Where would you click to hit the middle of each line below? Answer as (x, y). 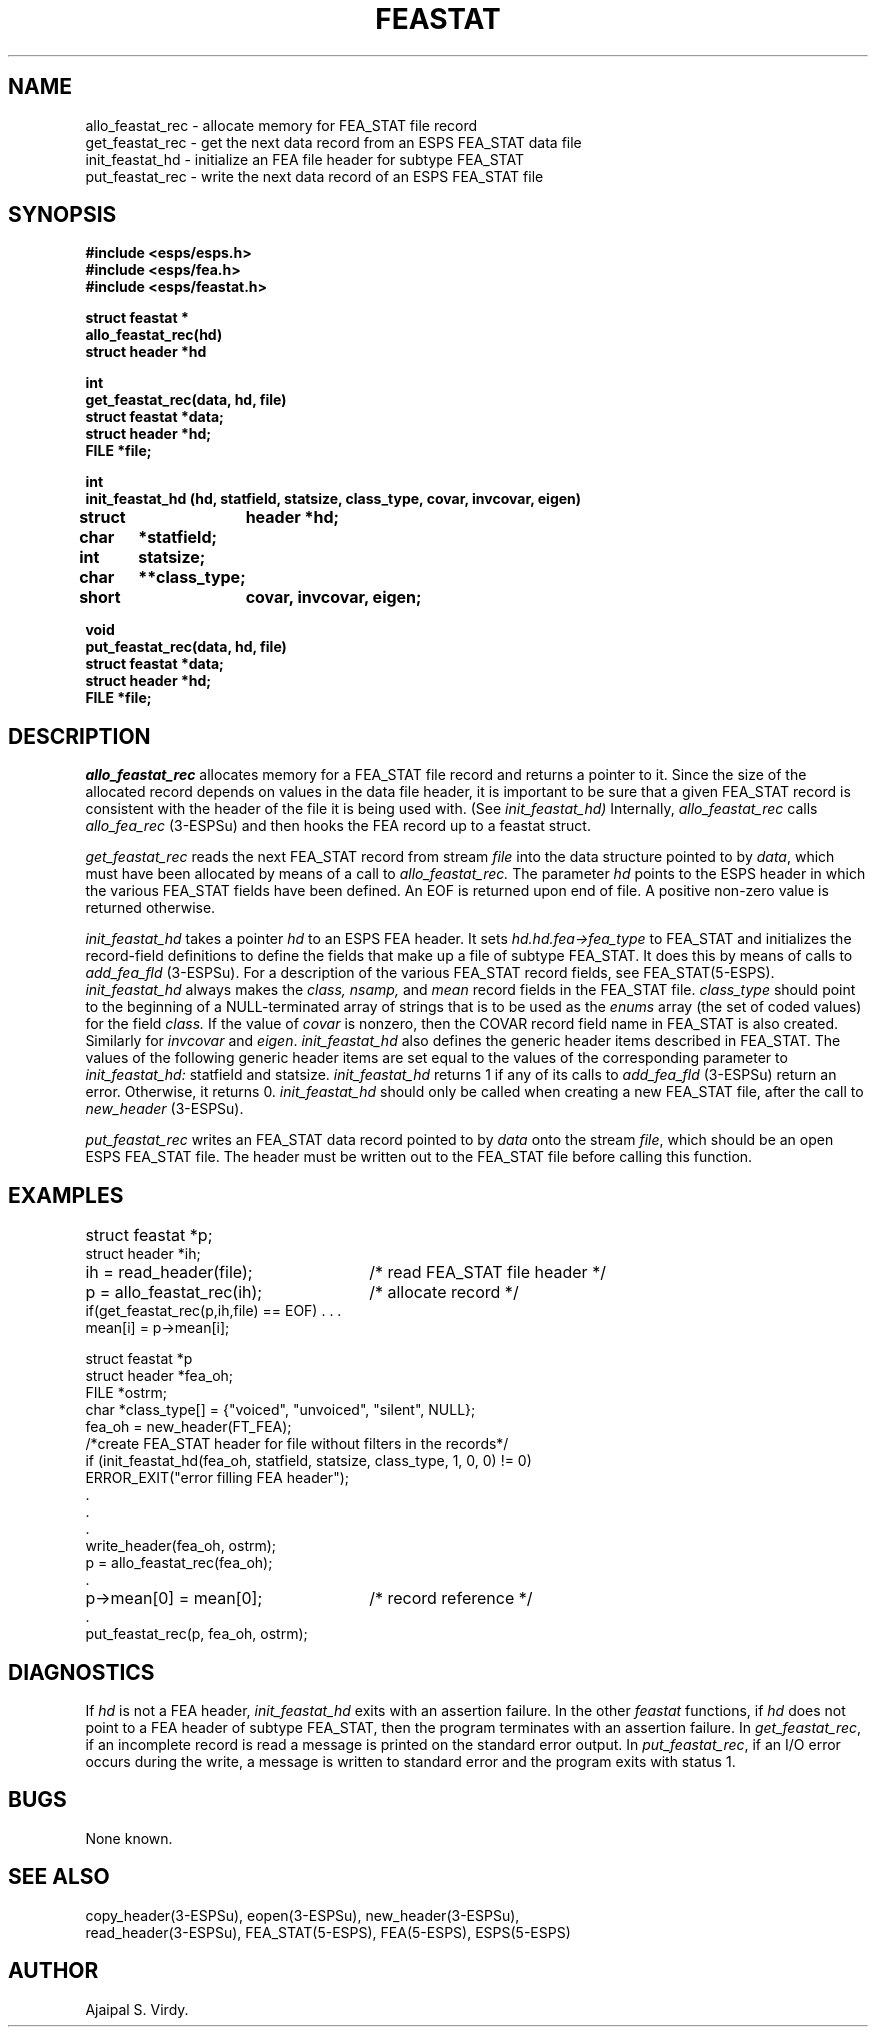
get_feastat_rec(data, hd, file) (186, 400)
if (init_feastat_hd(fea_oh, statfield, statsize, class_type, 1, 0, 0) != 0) (308, 1461)
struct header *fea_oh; (159, 1376)
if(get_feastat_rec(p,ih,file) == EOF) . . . (213, 1311)
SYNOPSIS (62, 215)
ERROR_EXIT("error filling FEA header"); (217, 1478)
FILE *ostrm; (126, 1393)
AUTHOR (53, 1971)
